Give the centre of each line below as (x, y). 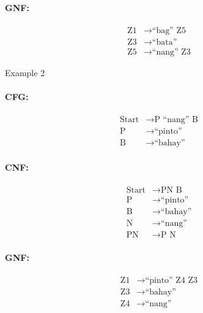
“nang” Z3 (171, 52)
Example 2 (25, 72)
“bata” (164, 42)
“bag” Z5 (169, 30)
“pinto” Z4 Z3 (172, 281)
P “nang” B (176, 120)
